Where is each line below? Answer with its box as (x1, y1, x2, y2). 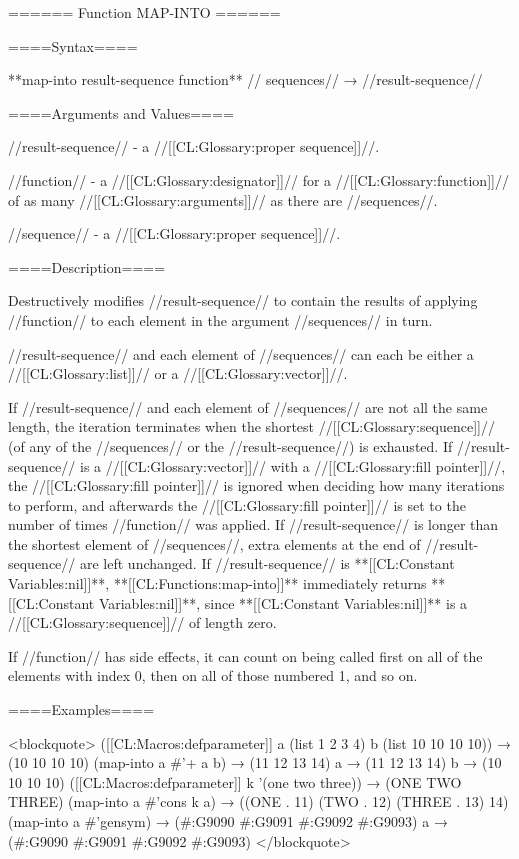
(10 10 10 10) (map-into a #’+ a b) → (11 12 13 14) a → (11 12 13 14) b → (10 (8, 752, 502, 773)
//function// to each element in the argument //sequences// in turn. (8, 309, 433, 330)
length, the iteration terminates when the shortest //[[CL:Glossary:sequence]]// (8, 416, 496, 437)
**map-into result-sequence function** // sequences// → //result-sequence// (8, 69, 483, 90)
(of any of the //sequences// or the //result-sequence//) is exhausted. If (8, 435, 453, 456)
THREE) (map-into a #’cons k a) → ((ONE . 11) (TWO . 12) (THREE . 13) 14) (8, 791, 509, 812)
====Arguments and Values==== (8, 102, 234, 123)
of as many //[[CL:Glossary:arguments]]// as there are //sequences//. (8, 189, 438, 210)
